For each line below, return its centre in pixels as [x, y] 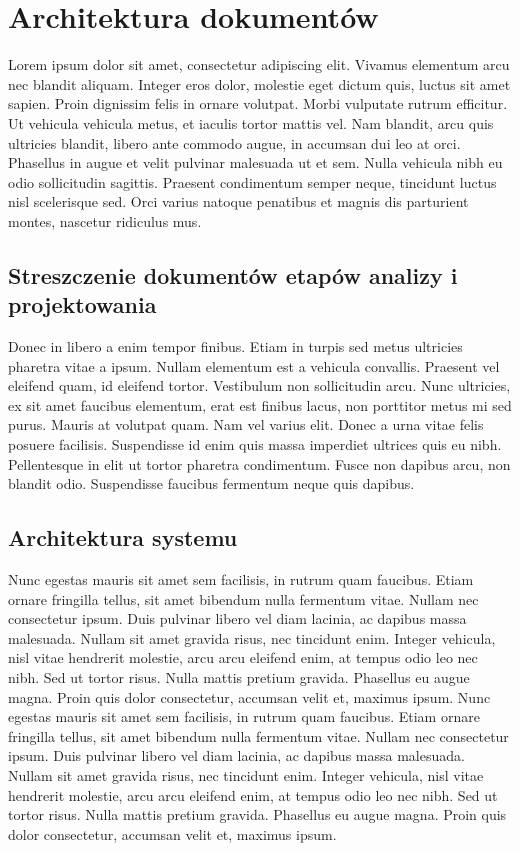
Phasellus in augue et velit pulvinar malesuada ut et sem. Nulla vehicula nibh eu [255, 162]
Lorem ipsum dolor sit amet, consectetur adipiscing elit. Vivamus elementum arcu [259, 64]
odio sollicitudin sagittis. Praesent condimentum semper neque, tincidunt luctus [252, 181]
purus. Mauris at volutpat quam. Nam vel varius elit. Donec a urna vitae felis [246, 424]
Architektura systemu [123, 537]
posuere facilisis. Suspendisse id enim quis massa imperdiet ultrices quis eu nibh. [255, 444]
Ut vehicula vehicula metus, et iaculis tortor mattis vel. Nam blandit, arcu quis [251, 122]
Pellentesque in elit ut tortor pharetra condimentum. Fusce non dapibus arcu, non [259, 463]
